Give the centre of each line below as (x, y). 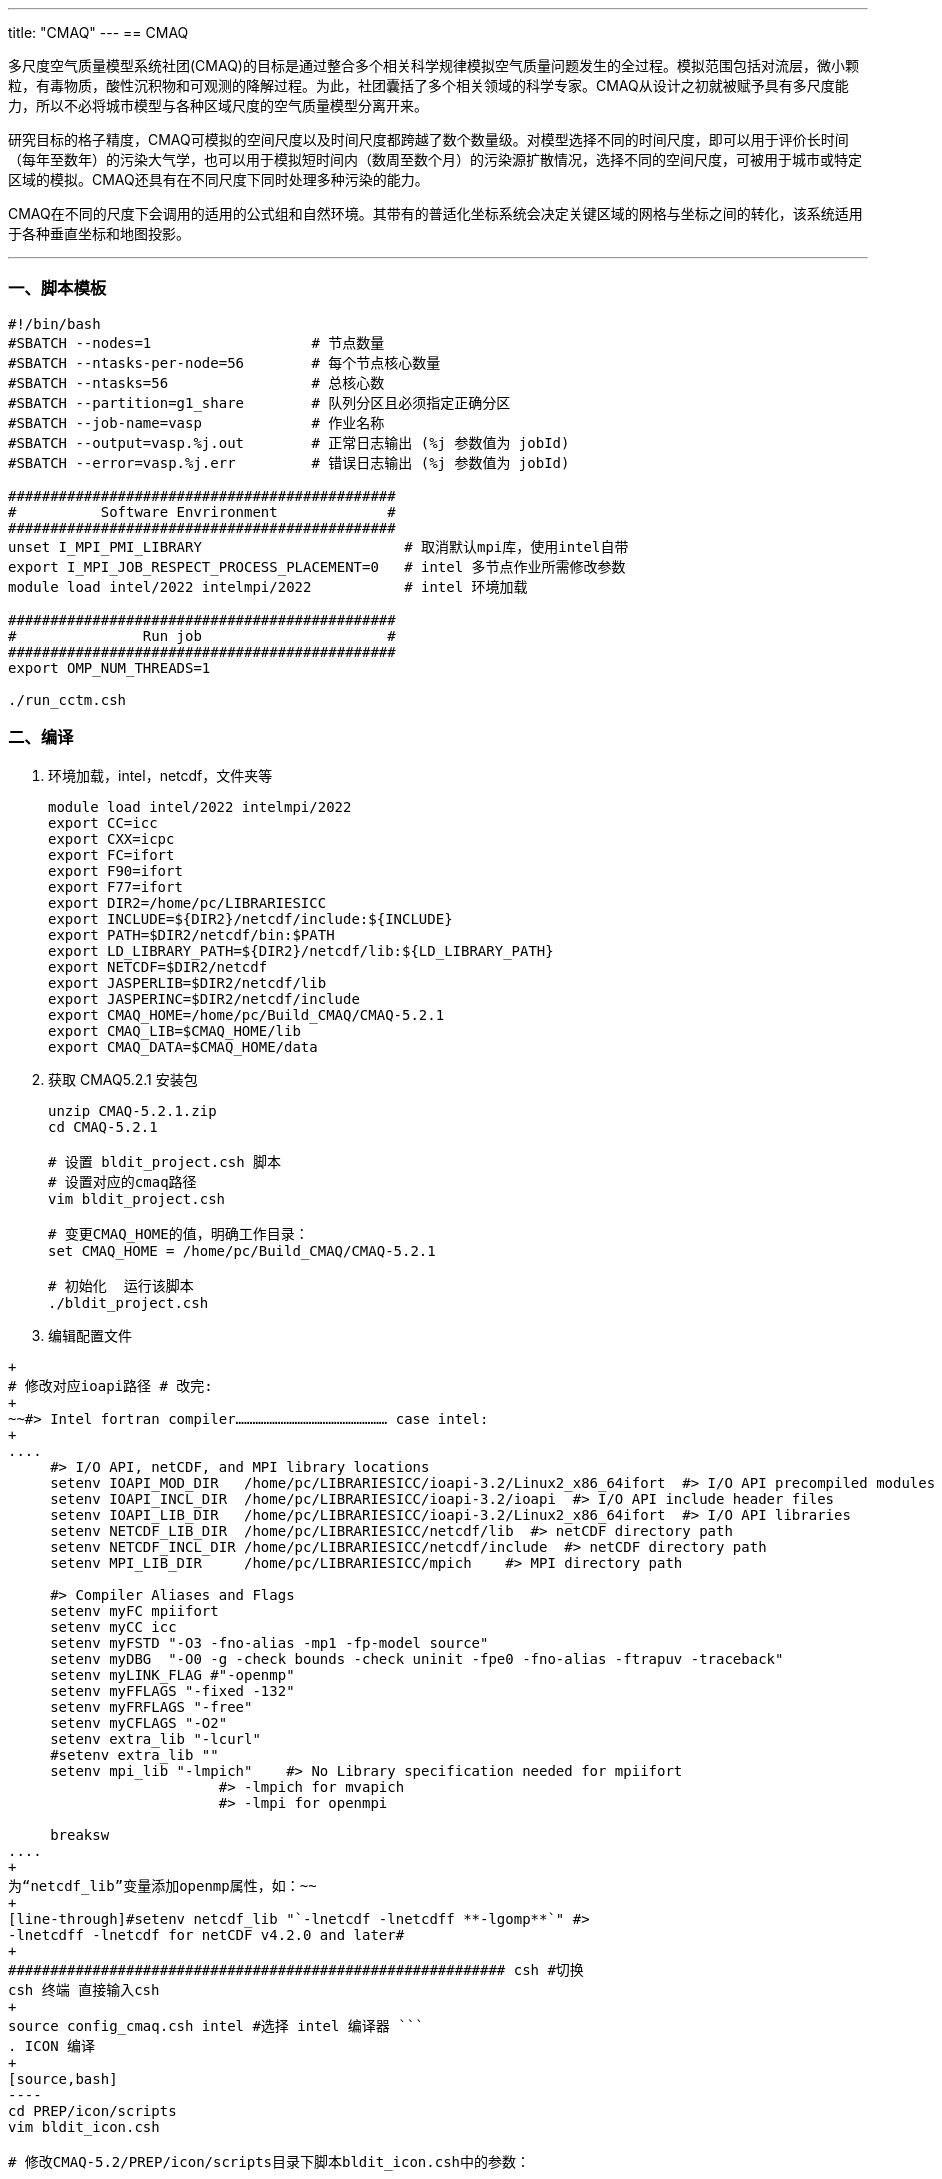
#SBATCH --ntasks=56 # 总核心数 (196, 382)
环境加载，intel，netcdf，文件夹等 (160, 775)
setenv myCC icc (113, 1626)
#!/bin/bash (54, 323)
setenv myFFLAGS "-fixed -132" (172, 1690)
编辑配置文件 (90, 1335)
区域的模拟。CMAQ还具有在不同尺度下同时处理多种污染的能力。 (218, 179)
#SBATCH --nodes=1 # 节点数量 (196, 342)
